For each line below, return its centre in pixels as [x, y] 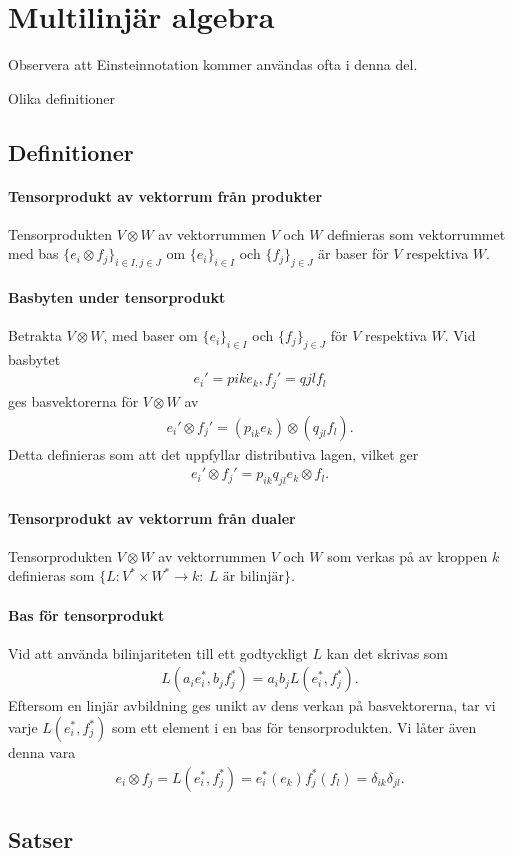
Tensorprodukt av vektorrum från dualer [152, 517]
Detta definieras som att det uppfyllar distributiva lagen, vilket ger [213, 453]
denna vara [42, 752]
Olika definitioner [62, 97]
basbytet [34, 358]
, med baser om [150, 335]
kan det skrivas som [387, 652]
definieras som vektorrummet [416, 233]
